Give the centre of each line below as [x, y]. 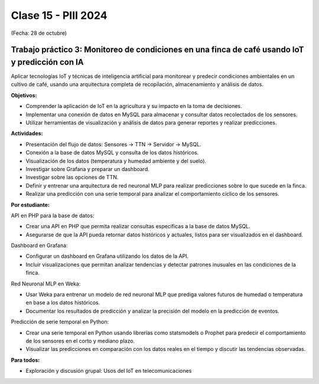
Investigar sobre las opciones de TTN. [72, 178]
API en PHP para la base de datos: [53, 215]
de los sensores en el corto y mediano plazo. [80, 341]
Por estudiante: [30, 205]
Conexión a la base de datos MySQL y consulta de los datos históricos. [112, 153]
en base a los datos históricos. [63, 303]
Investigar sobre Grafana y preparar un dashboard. [88, 169]
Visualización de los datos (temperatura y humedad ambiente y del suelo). [116, 161]
